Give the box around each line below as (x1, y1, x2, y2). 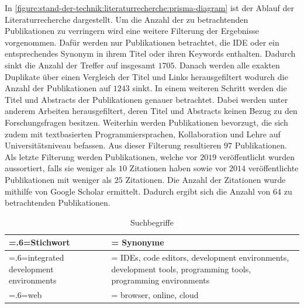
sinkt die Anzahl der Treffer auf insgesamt (5, 58, 156, 71)
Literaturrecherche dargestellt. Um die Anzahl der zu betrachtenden (5, 13, 248, 25)
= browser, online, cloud (111, 289, 199, 301)
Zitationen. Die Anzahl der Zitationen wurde (125, 173, 286, 185)
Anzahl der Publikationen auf (5, 82, 111, 94)
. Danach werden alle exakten (174, 58, 280, 71)
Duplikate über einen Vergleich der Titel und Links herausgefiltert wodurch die (5, 70, 288, 82)
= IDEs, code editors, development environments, (111, 251, 289, 264)
